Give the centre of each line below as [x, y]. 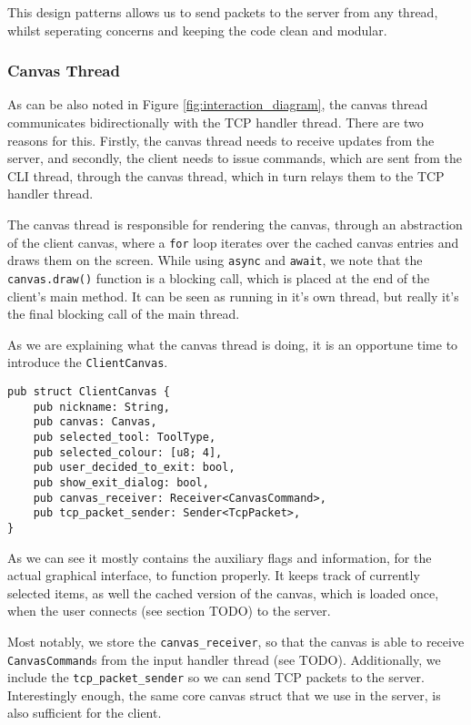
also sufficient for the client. [85, 713]
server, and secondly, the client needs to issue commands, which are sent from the [235, 158]
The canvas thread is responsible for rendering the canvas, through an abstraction [235, 224]
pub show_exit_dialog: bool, [121, 482]
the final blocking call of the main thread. [124, 314]
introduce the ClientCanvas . [88, 362]
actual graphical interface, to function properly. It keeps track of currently [214, 575]
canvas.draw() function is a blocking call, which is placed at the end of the [219, 277]
